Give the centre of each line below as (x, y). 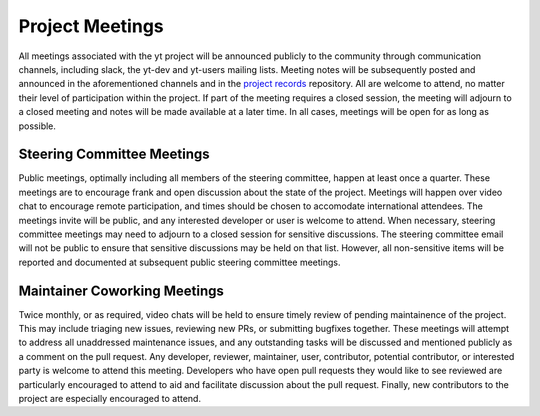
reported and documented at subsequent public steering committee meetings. (179, 262)
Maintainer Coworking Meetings (121, 290)
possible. (37, 126)
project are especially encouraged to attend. (110, 398)
